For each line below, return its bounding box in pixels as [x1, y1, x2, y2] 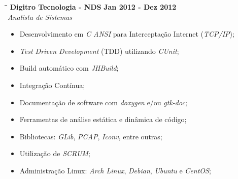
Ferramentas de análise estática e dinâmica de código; [19, 114, 187, 125]
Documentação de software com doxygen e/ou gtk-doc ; [19, 97, 187, 107]
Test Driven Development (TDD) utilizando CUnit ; [19, 45, 179, 56]
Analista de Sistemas [8, 11, 73, 22]
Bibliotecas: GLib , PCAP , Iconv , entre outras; [19, 131, 162, 141]
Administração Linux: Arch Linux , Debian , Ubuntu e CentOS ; [19, 165, 211, 175]
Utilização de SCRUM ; [19, 148, 90, 159]
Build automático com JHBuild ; [19, 63, 119, 73]
